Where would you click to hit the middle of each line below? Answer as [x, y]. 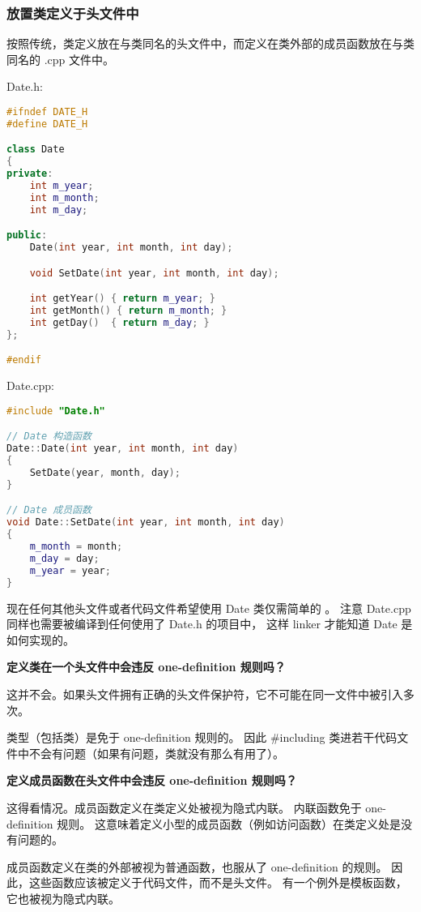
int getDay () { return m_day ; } [119, 323]
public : [27, 235]
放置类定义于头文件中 [73, 13]
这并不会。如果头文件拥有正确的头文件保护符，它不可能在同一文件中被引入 [205, 694]
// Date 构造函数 [49, 437]
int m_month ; [64, 197]
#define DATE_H [47, 124]
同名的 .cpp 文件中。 [60, 59]
